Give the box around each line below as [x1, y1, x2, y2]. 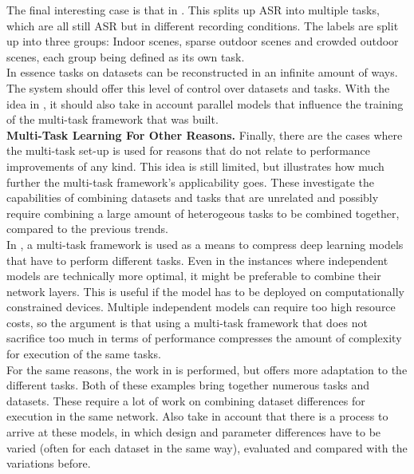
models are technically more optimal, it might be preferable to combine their [6, 267, 381, 284]
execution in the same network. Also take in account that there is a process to [6, 408, 388, 425]
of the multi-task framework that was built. [6, 111, 219, 128]
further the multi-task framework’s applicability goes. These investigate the [6, 173, 374, 190]
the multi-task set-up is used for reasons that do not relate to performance [6, 142, 371, 159]
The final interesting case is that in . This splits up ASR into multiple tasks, [6, 2, 380, 18]
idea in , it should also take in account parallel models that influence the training [6, 95, 404, 112]
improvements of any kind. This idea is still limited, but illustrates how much [6, 157, 384, 174]
